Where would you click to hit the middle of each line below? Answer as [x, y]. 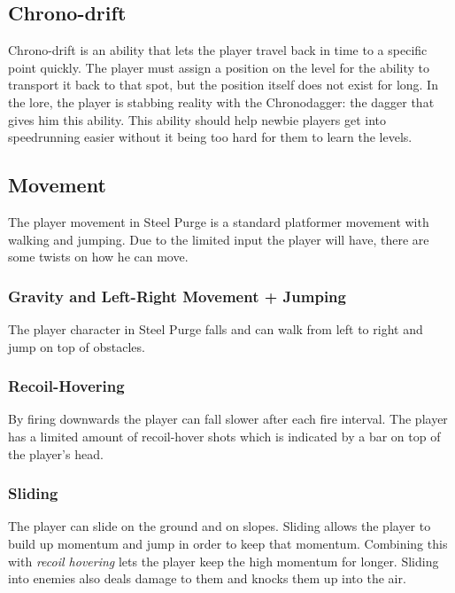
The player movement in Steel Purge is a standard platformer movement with [219, 221]
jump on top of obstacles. [77, 346]
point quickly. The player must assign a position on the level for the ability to [219, 67]
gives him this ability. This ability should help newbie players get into [197, 119]
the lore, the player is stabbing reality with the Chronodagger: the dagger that [221, 101]
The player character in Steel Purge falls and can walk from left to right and [216, 328]
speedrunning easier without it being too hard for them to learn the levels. [210, 137]
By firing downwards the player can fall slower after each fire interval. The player [228, 419]
